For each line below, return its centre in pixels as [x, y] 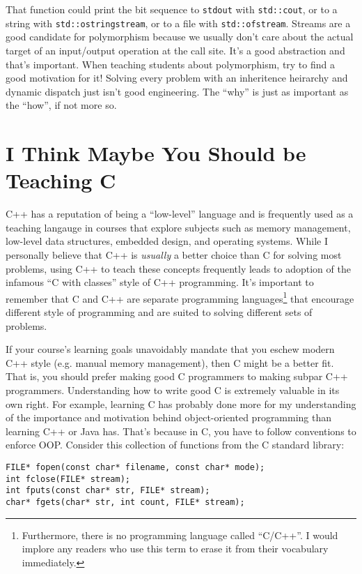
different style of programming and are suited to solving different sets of [159, 312]
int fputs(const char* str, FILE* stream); [108, 491]
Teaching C [61, 180]
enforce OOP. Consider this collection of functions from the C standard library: [175, 445]
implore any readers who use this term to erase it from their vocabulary [175, 549]
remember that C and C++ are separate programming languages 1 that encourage [180, 297]
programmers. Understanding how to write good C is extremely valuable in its [173, 390]
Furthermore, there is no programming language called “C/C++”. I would [180, 535]
